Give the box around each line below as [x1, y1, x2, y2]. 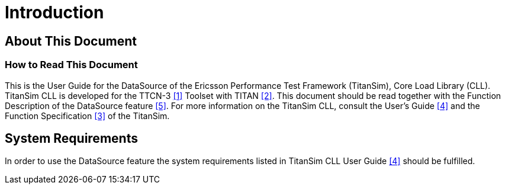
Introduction [5, 2, 104, 23]
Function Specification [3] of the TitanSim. [5, 110, 170, 121]
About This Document [5, 33, 137, 49]
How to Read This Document [5, 59, 138, 71]
